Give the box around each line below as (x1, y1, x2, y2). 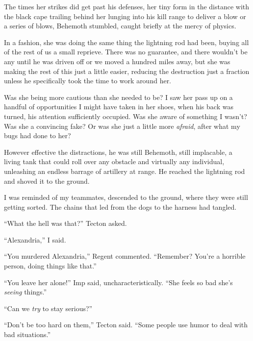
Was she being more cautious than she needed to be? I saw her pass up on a (4, 92, 233, 102)
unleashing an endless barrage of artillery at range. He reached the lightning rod (4, 166, 245, 176)
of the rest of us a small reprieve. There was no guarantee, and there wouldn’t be (4, 47, 248, 57)
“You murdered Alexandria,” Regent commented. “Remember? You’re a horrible (4, 251, 246, 261)
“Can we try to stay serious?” (4, 303, 93, 313)
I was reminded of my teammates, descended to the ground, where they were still (4, 192, 248, 202)
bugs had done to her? (4, 130, 71, 141)
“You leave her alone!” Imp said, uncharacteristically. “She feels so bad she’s (4, 277, 233, 287)
